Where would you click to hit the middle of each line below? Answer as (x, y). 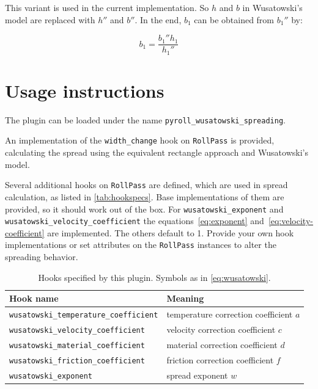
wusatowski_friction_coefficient (77, 361)
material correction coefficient (222, 345)
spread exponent (197, 375)
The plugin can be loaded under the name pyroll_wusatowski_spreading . (145, 119)
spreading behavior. (42, 257)
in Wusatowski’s (272, 7)
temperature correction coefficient (230, 314)
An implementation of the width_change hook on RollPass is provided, (140, 140)
